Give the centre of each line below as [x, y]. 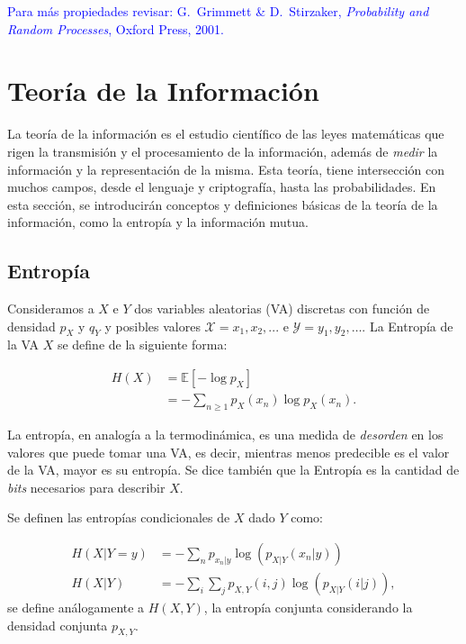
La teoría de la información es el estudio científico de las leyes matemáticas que [226, 134]
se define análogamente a [76, 607]
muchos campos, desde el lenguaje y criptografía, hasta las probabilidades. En [222, 187]
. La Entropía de [408, 326]
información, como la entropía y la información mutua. [158, 222]
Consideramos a [51, 308]
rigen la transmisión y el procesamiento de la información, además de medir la [223, 151]
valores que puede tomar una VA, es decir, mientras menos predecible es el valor [229, 452]
